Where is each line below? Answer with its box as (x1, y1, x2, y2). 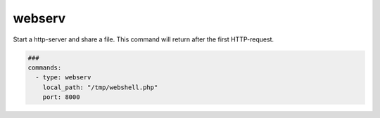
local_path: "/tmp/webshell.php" (42, 83, 158, 91)
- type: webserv (35, 74, 91, 81)
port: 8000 (42, 93, 80, 101)
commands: (27, 63, 62, 72)
